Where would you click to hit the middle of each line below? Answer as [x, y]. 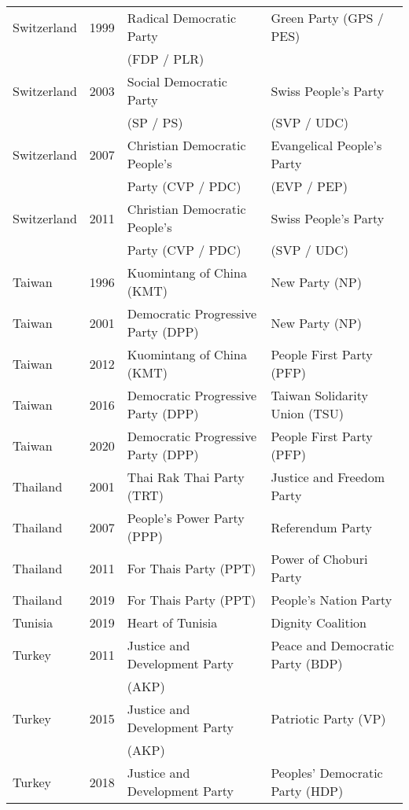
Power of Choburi [319, 559]
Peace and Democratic [332, 645]
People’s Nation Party [332, 600]
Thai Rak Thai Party [186, 477]
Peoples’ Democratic [327, 773]
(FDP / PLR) [166, 59]
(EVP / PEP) [309, 186]
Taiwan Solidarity [320, 395]
